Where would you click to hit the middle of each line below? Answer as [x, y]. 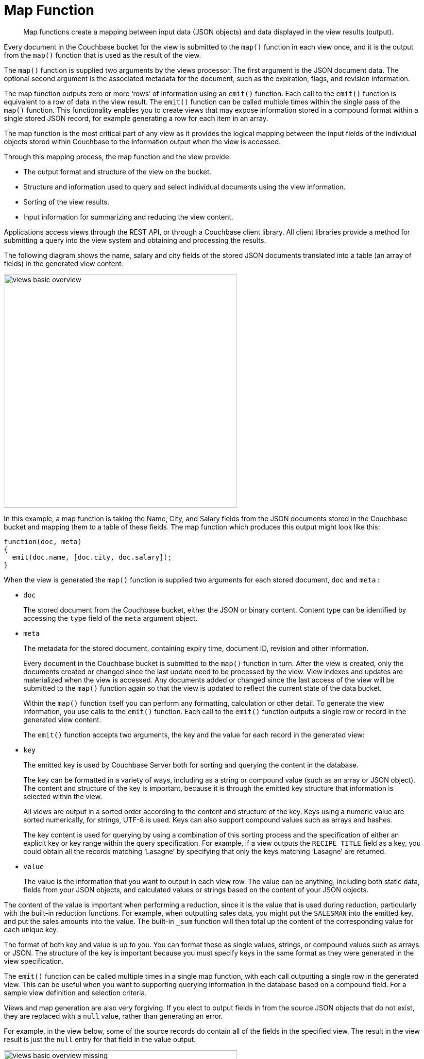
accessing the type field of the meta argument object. [110, 618]
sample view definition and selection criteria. [76, 992]
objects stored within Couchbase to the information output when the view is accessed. [143, 141]
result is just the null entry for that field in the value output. [100, 1039]
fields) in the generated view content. [64, 263]
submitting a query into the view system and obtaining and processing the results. [135, 240]
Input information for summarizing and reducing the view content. [128, 217]
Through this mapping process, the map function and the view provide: [118, 156]
